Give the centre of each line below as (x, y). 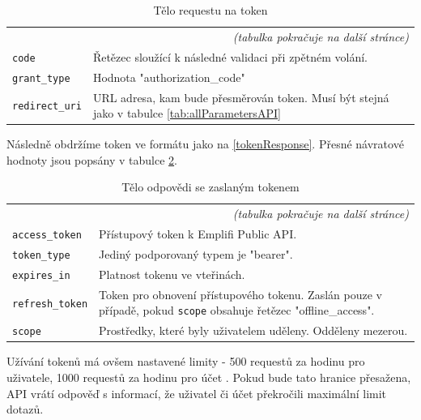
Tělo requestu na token (210, 10)
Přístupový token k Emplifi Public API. (198, 234)
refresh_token (50, 304)
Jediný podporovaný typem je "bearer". (196, 254)
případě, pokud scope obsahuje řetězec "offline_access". (237, 310)
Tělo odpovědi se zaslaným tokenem (210, 187)
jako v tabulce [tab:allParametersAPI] (187, 113)
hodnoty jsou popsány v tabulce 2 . (92, 159)
